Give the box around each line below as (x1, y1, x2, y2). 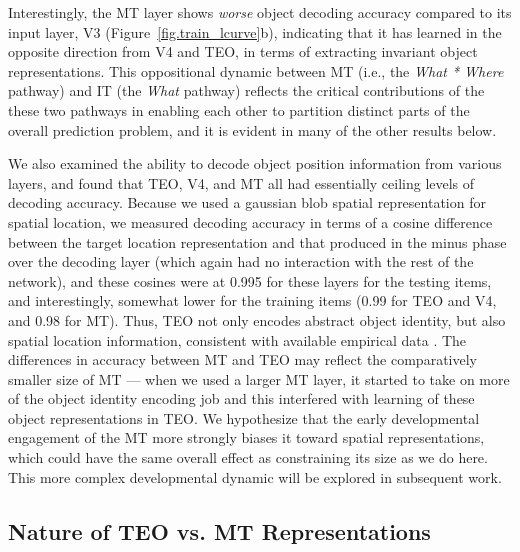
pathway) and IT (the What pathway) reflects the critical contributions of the (8, 80, 485, 101)
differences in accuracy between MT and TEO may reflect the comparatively (8, 349, 477, 370)
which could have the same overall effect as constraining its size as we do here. (8, 447, 488, 468)
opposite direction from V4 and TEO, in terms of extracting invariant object (8, 41, 478, 62)
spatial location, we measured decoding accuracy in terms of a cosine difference (8, 211, 493, 232)
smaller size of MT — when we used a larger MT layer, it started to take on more (8, 368, 510, 389)
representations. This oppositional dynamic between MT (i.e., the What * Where (8, 60, 504, 81)
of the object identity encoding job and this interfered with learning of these (8, 388, 475, 409)
